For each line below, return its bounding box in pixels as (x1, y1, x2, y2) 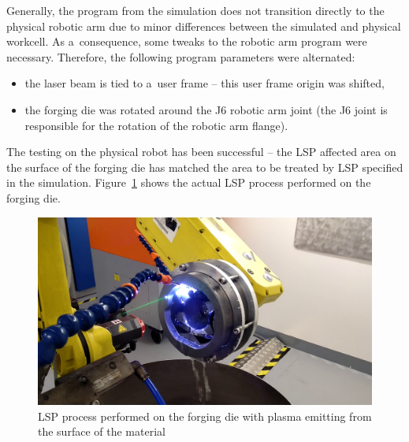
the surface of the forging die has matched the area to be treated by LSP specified (6, 158, 403, 175)
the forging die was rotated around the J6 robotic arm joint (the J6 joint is (24, 101, 388, 117)
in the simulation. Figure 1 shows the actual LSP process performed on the (6, 174, 371, 191)
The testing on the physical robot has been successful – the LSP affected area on (6, 143, 396, 160)
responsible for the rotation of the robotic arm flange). (24, 117, 288, 133)
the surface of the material (38, 423, 165, 440)
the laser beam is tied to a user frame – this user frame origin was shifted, (24, 75, 385, 91)
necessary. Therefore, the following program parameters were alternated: (6, 48, 355, 65)
